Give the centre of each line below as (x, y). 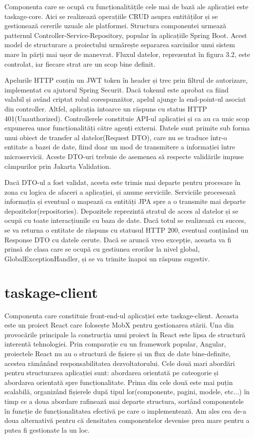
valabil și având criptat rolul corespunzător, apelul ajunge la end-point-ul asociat (125, 99)
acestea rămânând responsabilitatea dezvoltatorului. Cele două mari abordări (120, 363)
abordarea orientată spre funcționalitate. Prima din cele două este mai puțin (119, 382)
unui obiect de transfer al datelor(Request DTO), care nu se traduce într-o (116, 137)
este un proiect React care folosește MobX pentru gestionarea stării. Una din (119, 325)
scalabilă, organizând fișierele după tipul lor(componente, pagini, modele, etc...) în (127, 392)
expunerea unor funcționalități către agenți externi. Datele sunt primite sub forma (127, 128)
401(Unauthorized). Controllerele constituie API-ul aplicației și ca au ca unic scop (127, 118)
